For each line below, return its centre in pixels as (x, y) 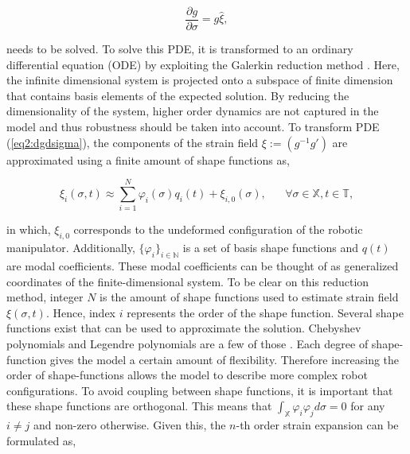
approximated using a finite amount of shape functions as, (148, 159)
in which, (29, 229)
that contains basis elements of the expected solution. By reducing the (178, 95)
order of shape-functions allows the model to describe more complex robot (187, 375)
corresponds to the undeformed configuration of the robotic (218, 229)
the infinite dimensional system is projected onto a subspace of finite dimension (200, 80)
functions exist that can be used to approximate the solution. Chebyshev (184, 328)
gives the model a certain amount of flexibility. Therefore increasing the (225, 359)
